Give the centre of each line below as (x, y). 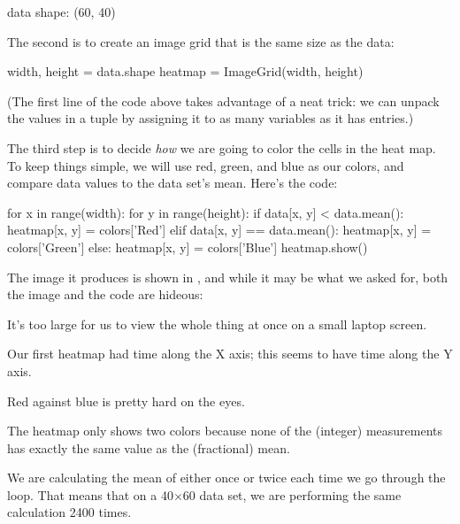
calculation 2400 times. (69, 512)
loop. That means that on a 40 (90, 494)
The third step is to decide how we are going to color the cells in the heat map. (222, 147)
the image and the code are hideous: (105, 294)
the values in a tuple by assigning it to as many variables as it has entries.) (211, 118)
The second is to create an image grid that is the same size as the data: (201, 41)
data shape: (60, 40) (61, 12)
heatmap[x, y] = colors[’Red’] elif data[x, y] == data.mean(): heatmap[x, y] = (219, 230)
